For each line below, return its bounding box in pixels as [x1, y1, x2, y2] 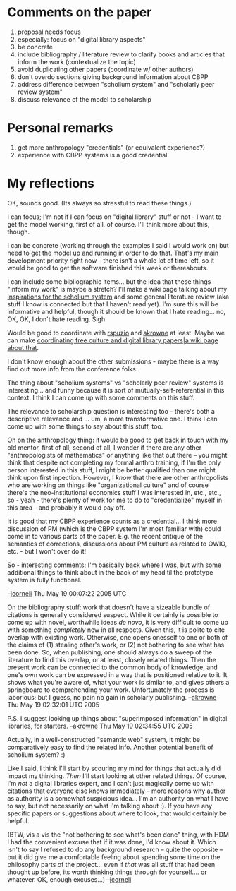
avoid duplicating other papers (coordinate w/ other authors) [17, 65, 194, 73]
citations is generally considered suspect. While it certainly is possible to [7, 610, 218, 618]
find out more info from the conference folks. [7, 364, 138, 373]
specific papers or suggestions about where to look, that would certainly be [7, 809, 227, 818]
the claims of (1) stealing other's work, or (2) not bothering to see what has [7, 640, 225, 649]
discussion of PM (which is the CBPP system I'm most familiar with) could [7, 524, 221, 533]
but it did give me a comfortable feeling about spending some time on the [7, 852, 221, 861]
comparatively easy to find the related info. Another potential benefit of [7, 743, 213, 751]
